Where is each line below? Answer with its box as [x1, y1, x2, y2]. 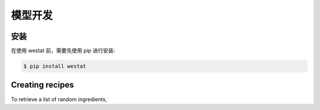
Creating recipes [11, 80, 74, 90]
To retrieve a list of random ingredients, [11, 95, 107, 103]
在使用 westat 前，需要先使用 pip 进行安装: [11, 47, 116, 54]
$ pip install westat [23, 63, 87, 70]
